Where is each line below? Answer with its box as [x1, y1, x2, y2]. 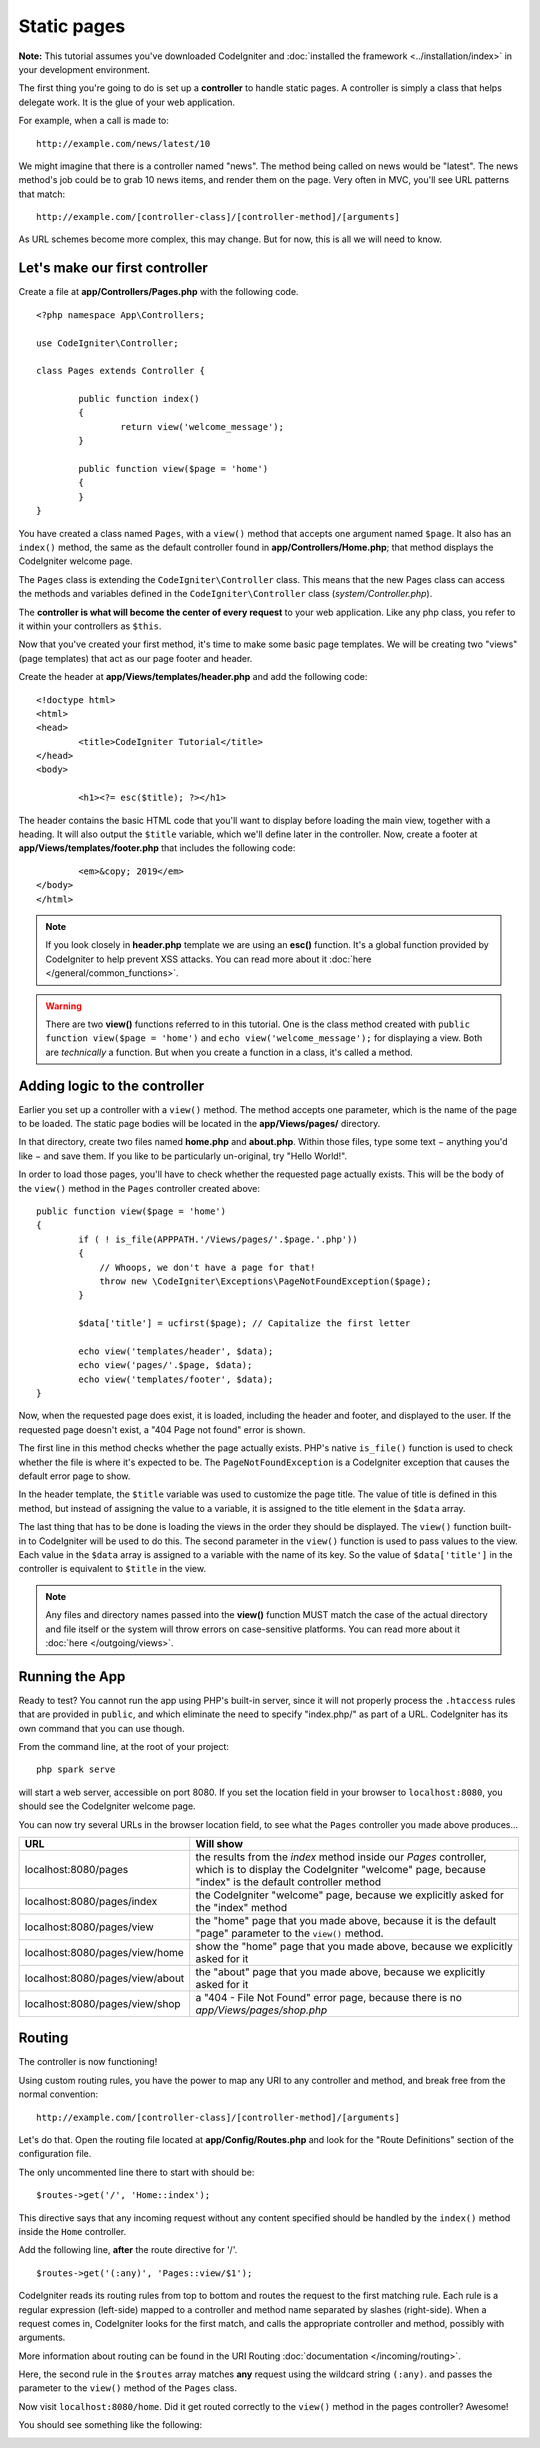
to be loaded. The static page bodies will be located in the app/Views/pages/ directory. [18, 1118, 381, 1130]
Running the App [18, 1668, 126, 1685]
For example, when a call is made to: [18, 115, 170, 127]
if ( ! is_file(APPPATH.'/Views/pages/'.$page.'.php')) [78, 1233, 359, 1245]
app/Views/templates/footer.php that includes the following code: [18, 842, 296, 854]
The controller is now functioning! [18, 2056, 158, 2068]
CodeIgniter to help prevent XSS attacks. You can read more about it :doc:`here [45, 953, 372, 965]
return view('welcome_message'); [120, 421, 285, 432]
